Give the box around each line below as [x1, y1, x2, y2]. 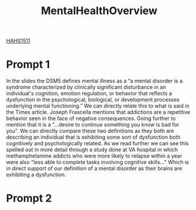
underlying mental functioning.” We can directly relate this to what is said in [6, 102, 190, 109]
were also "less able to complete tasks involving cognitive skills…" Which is [6, 159, 189, 166]
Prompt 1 [6, 58, 50, 71]
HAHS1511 [6, 37, 31, 45]
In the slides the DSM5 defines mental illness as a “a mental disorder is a [6, 78, 183, 85]
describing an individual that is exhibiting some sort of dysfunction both [6, 134, 181, 141]
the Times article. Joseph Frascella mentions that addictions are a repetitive [6, 109, 191, 116]
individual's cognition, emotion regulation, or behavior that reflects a [6, 90, 172, 97]
